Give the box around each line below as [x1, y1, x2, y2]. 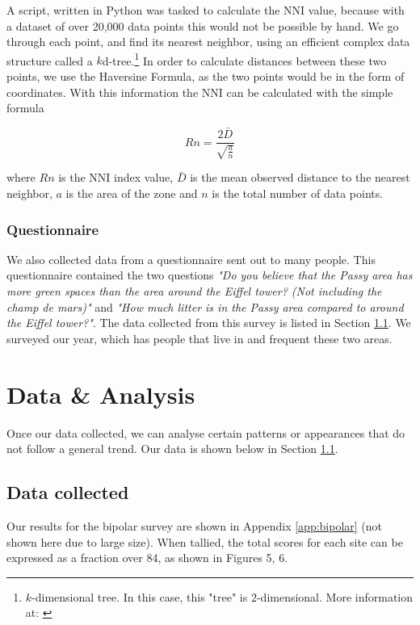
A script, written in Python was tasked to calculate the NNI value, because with [6, 2, 405, 18]
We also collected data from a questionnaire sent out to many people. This [6, 250, 376, 267]
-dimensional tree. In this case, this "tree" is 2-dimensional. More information [31, 588, 414, 605]
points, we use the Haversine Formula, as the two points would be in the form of [6, 68, 405, 85]
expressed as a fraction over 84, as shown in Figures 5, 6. [6, 549, 288, 566]
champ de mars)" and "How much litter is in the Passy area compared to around [6, 298, 404, 315]
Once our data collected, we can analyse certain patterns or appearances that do [6, 424, 405, 441]
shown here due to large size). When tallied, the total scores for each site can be [6, 533, 403, 550]
